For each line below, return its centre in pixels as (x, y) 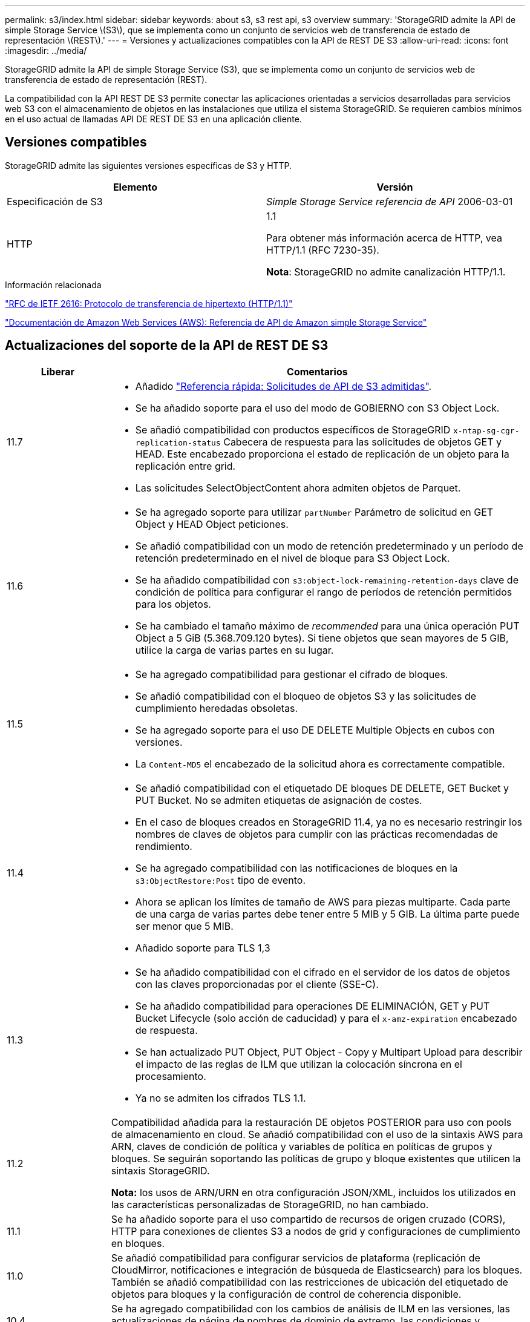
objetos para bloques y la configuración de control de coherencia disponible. (286, 1294)
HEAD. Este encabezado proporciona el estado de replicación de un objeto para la (322, 454)
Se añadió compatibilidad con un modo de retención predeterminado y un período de (329, 546)
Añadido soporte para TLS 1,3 (203, 948)
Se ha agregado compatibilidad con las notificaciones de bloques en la (296, 868)
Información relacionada (53, 284)
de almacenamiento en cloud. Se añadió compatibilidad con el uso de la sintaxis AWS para (317, 1134)
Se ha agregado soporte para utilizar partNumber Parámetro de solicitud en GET (314, 512)
